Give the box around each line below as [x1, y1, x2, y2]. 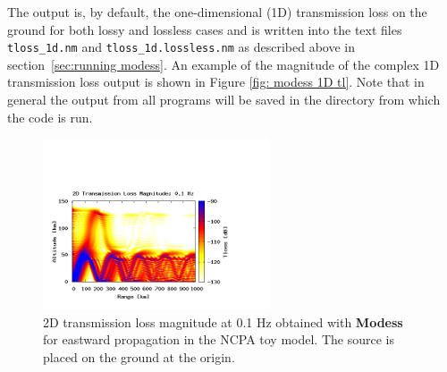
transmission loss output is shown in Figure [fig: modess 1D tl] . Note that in [7, 72, 425, 91]
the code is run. [7, 107, 93, 126]
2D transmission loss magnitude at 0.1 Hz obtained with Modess [43, 312, 403, 331]
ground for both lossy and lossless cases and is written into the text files [7, 20, 402, 38]
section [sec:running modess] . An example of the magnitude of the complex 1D [7, 55, 440, 73]
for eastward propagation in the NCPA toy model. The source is [43, 330, 394, 349]
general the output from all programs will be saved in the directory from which [7, 90, 441, 109]
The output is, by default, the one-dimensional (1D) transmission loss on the [7, 3, 427, 21]
